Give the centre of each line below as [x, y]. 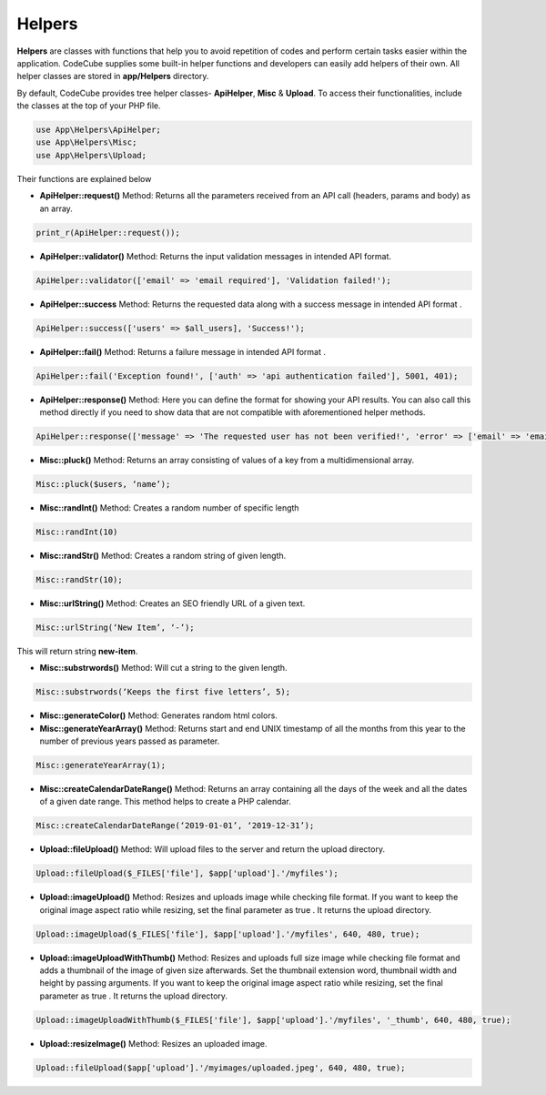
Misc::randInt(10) [77, 532]
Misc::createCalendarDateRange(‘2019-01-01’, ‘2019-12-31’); [175, 826]
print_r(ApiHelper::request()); [108, 233]
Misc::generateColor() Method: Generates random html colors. [158, 715]
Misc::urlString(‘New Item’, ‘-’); [115, 627]
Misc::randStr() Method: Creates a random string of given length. [163, 555]
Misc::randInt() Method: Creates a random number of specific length [169, 507]
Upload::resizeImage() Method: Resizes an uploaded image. [153, 1043]
